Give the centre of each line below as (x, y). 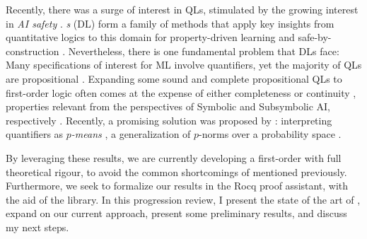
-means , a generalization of (131, 134)
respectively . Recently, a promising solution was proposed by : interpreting (169, 120)
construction (33, 51)
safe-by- (315, 37)
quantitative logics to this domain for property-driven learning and (150, 37)
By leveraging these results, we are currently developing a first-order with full (174, 157)
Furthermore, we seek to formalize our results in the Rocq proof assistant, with (177, 186)
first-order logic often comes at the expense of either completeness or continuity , (181, 92)
